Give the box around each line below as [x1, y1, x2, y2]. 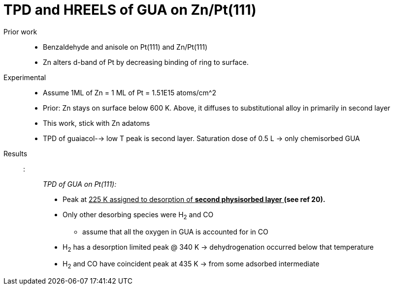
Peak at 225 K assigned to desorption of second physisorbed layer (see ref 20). [63, 195, 326, 203]
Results [3, 149, 28, 158]
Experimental [3, 73, 46, 82]
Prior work [3, 27, 37, 36]
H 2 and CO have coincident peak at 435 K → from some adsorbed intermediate [63, 260, 320, 270]
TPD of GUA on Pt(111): [43, 179, 117, 188]
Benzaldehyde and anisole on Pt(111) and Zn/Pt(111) [43, 42, 208, 51]
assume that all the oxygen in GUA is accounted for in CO [82, 227, 268, 236]
